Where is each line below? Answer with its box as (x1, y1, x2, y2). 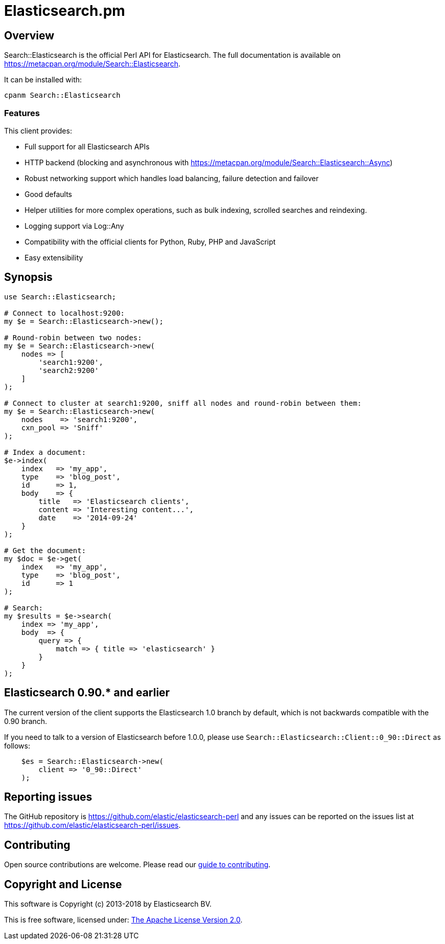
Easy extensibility (25, 253, 83, 262)
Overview (4, 29, 55, 42)
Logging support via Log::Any (25, 221, 124, 230)
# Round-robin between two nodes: (4, 333, 142, 342)
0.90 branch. (4, 716, 48, 726)
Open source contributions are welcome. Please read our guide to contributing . (4, 860, 271, 869)
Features (4, 107, 40, 118)
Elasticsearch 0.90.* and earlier (4, 686, 170, 699)
